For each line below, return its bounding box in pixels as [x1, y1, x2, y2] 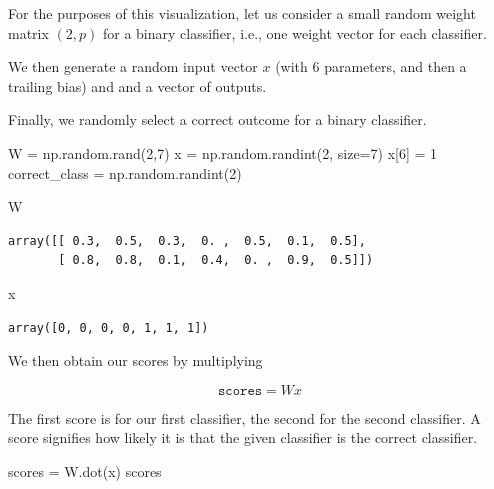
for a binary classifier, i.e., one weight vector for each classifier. [102, 22, 487, 43]
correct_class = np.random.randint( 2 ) [8, 162, 242, 183]
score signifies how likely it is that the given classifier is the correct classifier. [8, 427, 478, 448]
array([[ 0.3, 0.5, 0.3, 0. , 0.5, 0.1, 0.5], [8, 233, 366, 248]
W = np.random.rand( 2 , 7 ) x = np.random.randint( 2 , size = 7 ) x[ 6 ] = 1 [8, 142, 438, 163]
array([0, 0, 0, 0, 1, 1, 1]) [8, 320, 209, 335]
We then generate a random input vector [8, 56, 258, 77]
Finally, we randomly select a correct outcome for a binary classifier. [8, 109, 427, 130]
